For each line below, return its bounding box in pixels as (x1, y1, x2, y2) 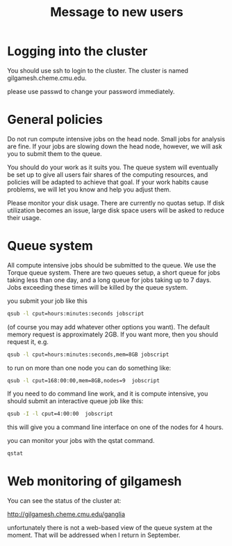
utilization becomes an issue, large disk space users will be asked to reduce (7, 206, 224, 214)
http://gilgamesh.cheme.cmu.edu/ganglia (7, 510, 126, 519)
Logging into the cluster (7, 43, 148, 59)
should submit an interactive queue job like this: (7, 397, 144, 405)
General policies (7, 112, 103, 127)
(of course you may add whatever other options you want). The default (7, 322, 210, 331)
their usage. (7, 213, 42, 221)
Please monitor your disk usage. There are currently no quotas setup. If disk (7, 198, 225, 207)
